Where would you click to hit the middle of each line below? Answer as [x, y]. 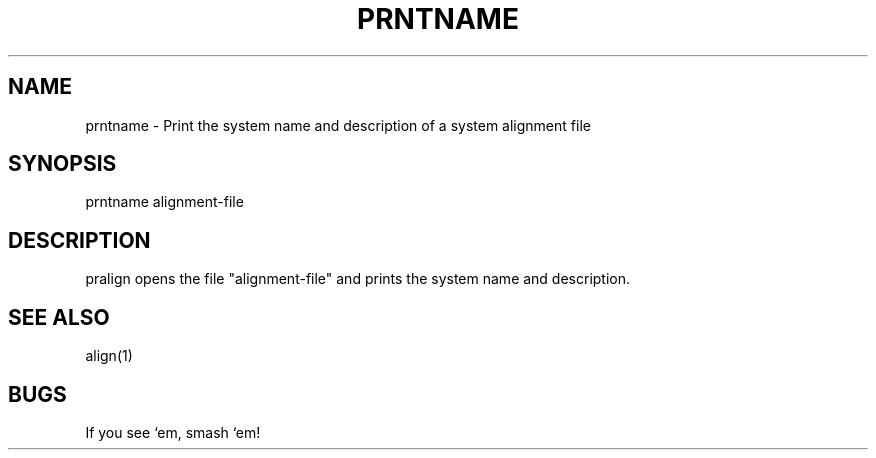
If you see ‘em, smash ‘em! [173, 432]
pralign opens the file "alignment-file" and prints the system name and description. [358, 279]
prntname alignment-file [164, 202]
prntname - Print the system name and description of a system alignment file [338, 125]
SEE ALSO [59, 317]
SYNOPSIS [62, 164]
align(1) [109, 356]
